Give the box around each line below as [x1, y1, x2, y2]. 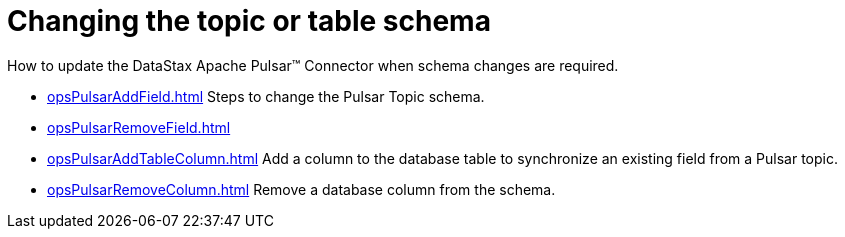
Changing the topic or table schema [7, 4, 491, 38]
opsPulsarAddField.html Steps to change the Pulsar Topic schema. [47, 87, 485, 105]
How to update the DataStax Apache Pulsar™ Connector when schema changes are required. [7, 56, 619, 74]
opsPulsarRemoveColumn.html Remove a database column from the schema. [47, 180, 556, 198]
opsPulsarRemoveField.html [47, 118, 231, 136]
